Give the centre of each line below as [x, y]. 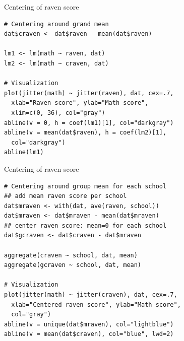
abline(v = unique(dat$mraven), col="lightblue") [89, 324]
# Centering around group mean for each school [85, 186]
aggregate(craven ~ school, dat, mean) [71, 255]
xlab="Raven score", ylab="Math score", [80, 103]
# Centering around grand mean [56, 24]
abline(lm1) [24, 152]
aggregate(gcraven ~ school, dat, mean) [73, 265]
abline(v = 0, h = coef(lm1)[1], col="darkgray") [89, 123]
